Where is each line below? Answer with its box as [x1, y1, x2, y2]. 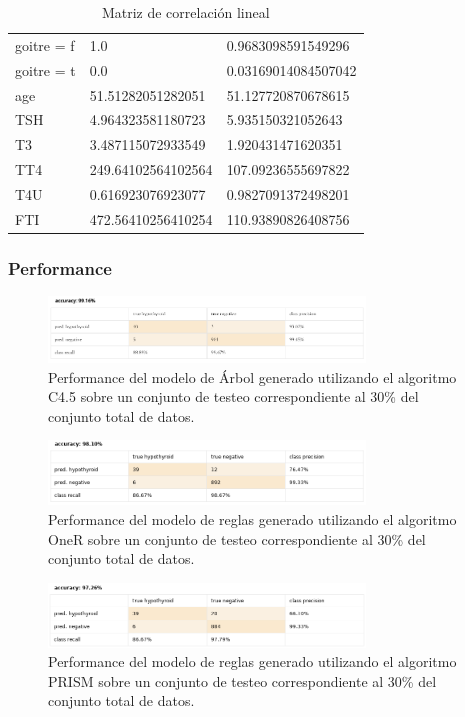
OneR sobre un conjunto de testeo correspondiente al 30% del [48, 528, 426, 549]
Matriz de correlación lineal [101, 2, 270, 22]
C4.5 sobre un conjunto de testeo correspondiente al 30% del [48, 386, 419, 407]
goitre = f [15, 34, 75, 55]
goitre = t [15, 59, 76, 80]
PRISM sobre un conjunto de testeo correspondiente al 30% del [48, 670, 437, 691]
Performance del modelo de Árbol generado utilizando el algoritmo [48, 366, 457, 387]
